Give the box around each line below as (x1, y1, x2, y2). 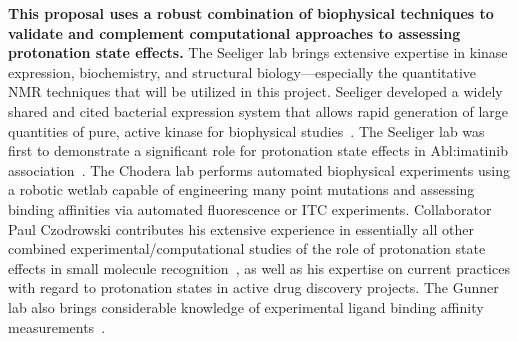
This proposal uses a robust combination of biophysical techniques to (8, 3, 494, 23)
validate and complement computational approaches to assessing (8, 22, 461, 43)
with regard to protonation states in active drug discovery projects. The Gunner (8, 277, 499, 298)
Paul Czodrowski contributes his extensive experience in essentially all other (8, 218, 474, 239)
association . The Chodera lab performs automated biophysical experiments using (8, 159, 510, 180)
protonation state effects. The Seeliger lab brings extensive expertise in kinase (8, 42, 508, 63)
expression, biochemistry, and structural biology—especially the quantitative (8, 61, 477, 82)
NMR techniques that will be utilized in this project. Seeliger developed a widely (8, 81, 503, 102)
